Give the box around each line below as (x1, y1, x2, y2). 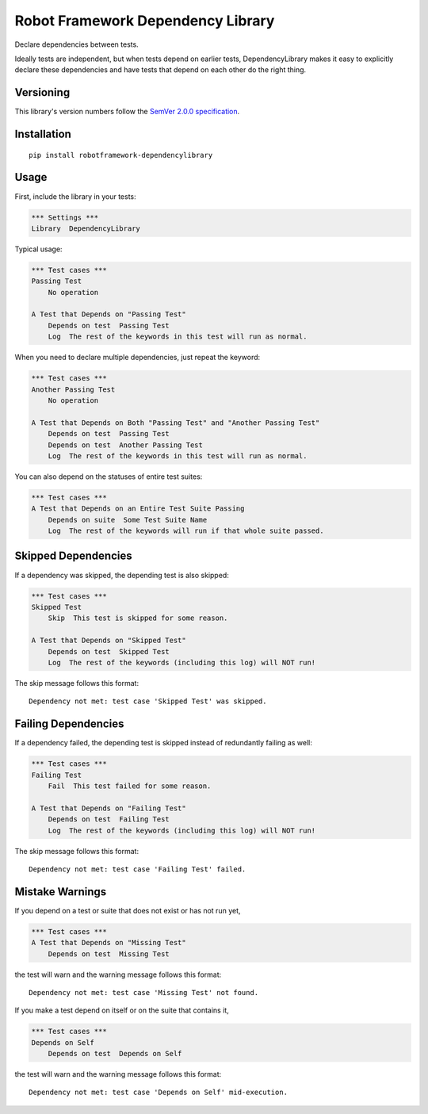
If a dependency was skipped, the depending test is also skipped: (14, 570, 229, 580)
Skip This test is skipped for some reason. (48, 614, 228, 622)
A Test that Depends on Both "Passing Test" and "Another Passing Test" (31, 418, 320, 427)
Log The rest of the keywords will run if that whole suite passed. (48, 526, 324, 535)
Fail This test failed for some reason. (48, 781, 212, 791)
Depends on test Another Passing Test (48, 440, 204, 450)
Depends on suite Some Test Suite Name (48, 515, 208, 524)
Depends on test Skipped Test (48, 647, 170, 656)
